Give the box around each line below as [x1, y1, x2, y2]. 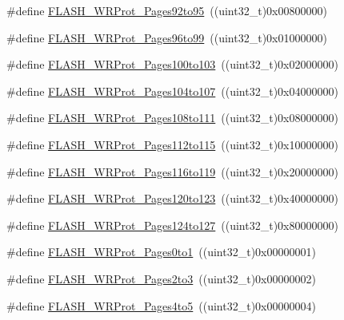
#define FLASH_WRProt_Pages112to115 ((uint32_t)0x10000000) [6, 136, 338, 152]
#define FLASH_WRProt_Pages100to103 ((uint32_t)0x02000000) [6, 56, 338, 73]
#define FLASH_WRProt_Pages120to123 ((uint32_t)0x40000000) [6, 190, 338, 207]
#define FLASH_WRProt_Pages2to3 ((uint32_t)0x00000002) [6, 270, 316, 286]
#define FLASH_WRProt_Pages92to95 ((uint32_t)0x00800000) [6, 2, 327, 18]
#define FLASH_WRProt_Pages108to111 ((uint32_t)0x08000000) [6, 109, 338, 126]
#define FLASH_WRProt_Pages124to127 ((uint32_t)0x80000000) [6, 216, 338, 233]
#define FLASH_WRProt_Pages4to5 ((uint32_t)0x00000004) [6, 297, 316, 314]
